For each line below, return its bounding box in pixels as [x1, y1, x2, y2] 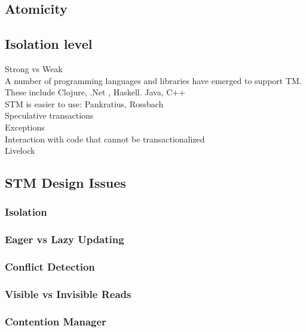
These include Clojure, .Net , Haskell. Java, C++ [5, 86, 186, 98]
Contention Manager [5, 314, 106, 328]
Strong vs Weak [5, 62, 63, 75]
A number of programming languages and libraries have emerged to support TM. [5, 74, 302, 86]
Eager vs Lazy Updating [5, 232, 124, 247]
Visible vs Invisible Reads [5, 286, 131, 301]
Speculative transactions [5, 109, 94, 122]
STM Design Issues [5, 173, 126, 192]
